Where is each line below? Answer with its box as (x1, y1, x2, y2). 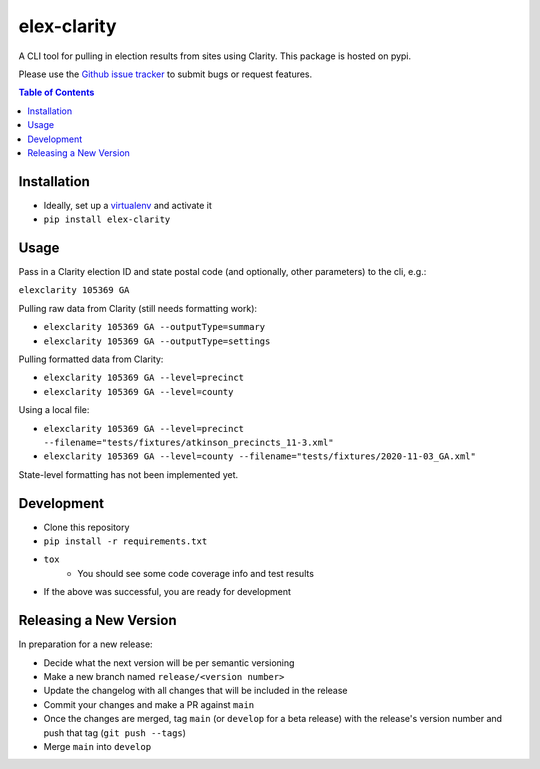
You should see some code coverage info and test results (77, 567, 315, 579)
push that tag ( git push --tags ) (43, 726, 187, 739)
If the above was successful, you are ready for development (43, 586, 292, 598)
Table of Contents (18, 86, 95, 99)
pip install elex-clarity (43, 214, 171, 225)
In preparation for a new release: (18, 638, 154, 650)
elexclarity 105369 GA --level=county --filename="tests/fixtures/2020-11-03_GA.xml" (43, 451, 477, 462)
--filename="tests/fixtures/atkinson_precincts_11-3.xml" (43, 437, 334, 448)
